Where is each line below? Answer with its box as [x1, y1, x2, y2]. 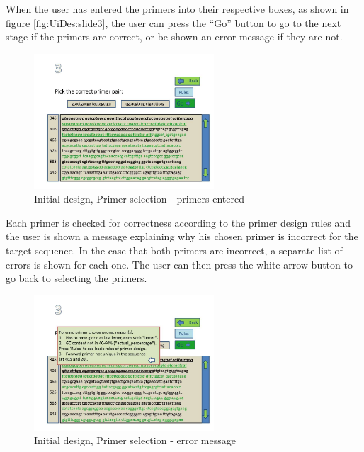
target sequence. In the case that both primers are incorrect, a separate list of [6, 242, 343, 257]
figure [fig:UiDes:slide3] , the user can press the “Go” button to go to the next [6, 15, 341, 30]
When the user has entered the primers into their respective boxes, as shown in [6, 1, 349, 16]
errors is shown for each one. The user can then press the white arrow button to [6, 256, 353, 271]
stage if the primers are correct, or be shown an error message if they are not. [6, 29, 343, 44]
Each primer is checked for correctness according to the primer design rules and [6, 215, 351, 230]
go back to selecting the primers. [6, 271, 147, 286]
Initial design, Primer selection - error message [34, 433, 236, 448]
